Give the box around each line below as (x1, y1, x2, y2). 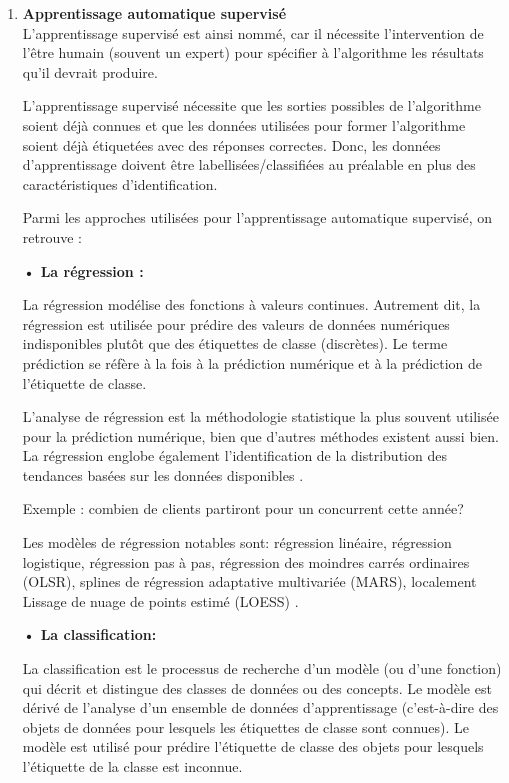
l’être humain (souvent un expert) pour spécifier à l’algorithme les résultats (22, 42, 484, 63)
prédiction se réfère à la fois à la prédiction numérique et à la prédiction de (22, 352, 483, 373)
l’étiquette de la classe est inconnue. (22, 756, 243, 776)
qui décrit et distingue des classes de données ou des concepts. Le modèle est (22, 677, 492, 698)
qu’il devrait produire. (22, 61, 158, 82)
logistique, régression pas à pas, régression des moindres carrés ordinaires (22, 551, 470, 572)
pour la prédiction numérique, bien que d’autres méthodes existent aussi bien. (22, 425, 499, 446)
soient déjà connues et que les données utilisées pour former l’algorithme (22, 114, 466, 135)
